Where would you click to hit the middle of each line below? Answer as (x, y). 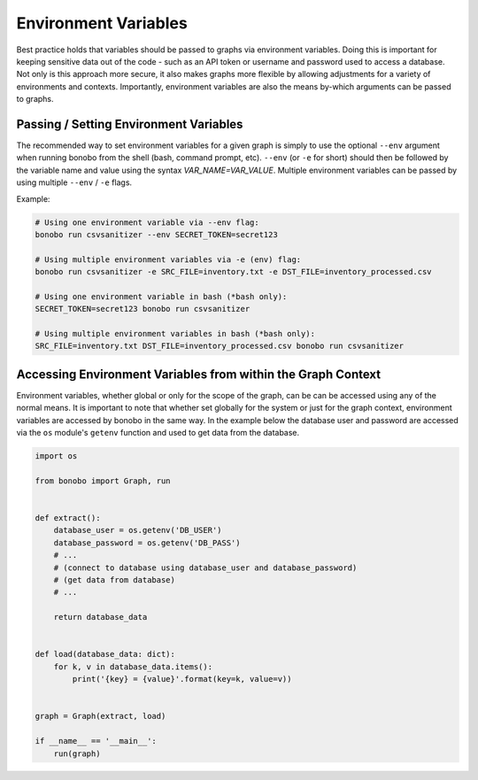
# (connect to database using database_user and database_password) (205, 568)
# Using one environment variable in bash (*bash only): (161, 296)
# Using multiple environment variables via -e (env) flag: (168, 259)
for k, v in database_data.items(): (133, 667)
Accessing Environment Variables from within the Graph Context (198, 374)
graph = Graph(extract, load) (100, 716)
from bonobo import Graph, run (103, 481)
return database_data (100, 617)
